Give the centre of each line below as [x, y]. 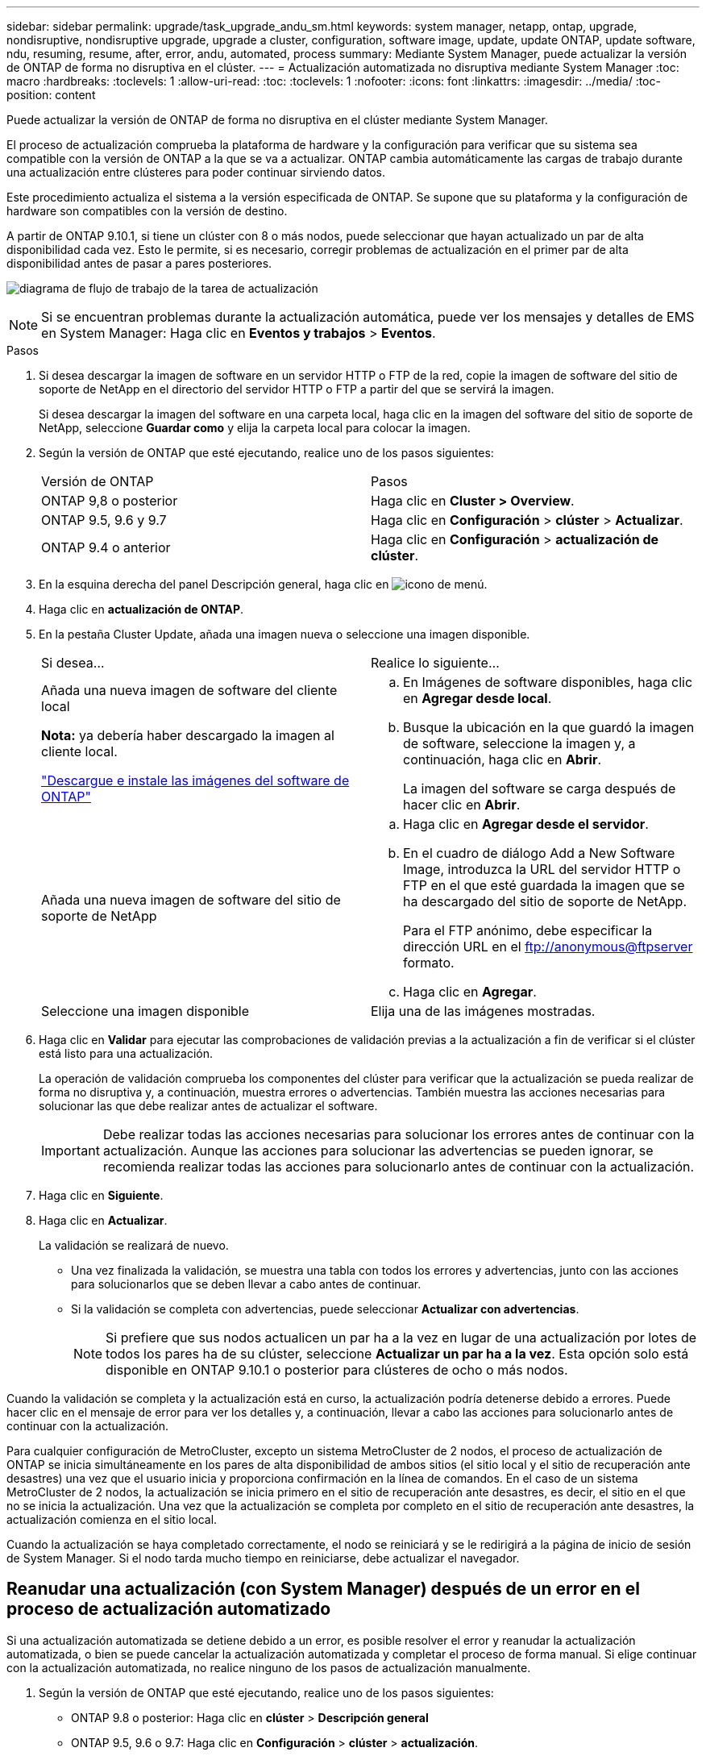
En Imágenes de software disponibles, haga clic [548, 682]
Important [71, 1151]
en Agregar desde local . [478, 698]
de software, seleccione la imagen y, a [519, 743]
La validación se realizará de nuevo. [134, 1245]
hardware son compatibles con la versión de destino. [147, 211]
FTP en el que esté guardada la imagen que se [544, 885]
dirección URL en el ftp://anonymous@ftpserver [548, 947]
